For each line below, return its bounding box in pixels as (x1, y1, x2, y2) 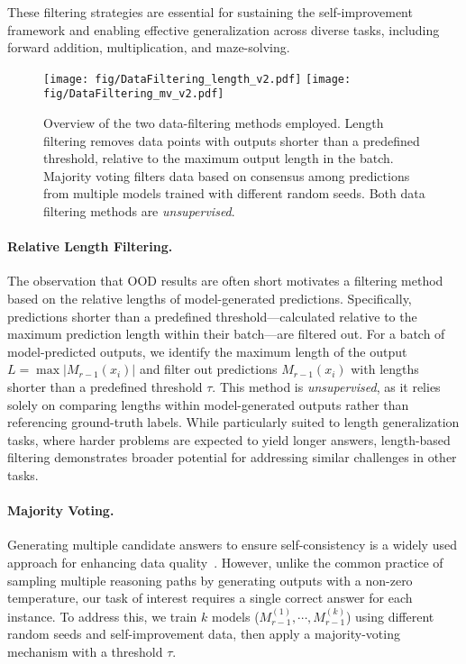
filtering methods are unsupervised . (43, 202, 235, 221)
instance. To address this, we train (7, 606, 197, 625)
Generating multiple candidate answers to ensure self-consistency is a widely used (7, 535, 457, 554)
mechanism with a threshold (7, 641, 163, 660)
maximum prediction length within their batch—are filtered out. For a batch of (7, 324, 445, 343)
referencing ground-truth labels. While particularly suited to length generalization (7, 413, 460, 432)
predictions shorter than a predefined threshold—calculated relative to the (7, 306, 417, 325)
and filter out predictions (139, 359, 278, 378)
